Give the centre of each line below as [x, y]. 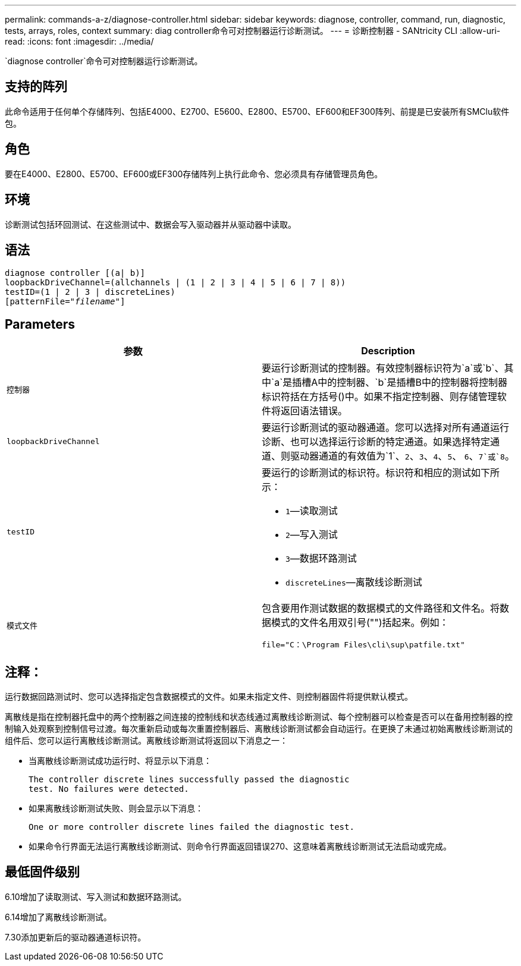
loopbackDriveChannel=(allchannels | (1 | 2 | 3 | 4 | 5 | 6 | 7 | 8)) [175, 283]
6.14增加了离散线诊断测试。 [58, 917]
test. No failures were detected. [109, 789]
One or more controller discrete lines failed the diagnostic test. [192, 827]
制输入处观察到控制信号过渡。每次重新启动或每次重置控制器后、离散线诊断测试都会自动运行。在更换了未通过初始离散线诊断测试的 [259, 729]
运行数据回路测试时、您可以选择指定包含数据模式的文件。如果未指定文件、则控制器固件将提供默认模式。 [209, 697]
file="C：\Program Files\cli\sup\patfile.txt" [363, 645]
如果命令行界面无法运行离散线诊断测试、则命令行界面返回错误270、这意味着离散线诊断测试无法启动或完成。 [240, 847]
